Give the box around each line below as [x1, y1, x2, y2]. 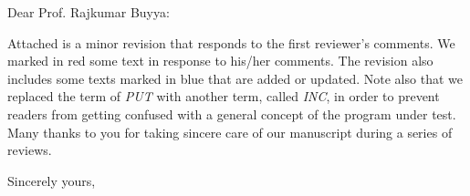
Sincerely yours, [7, 170, 96, 190]
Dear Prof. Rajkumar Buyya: [7, 3, 170, 21]
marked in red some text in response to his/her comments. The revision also [7, 51, 433, 70]
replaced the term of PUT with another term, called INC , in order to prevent [7, 87, 440, 106]
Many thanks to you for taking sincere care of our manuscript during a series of [7, 122, 453, 141]
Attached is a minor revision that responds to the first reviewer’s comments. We [7, 33, 455, 52]
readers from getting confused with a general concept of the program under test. [7, 104, 456, 123]
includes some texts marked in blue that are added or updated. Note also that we [7, 68, 463, 88]
